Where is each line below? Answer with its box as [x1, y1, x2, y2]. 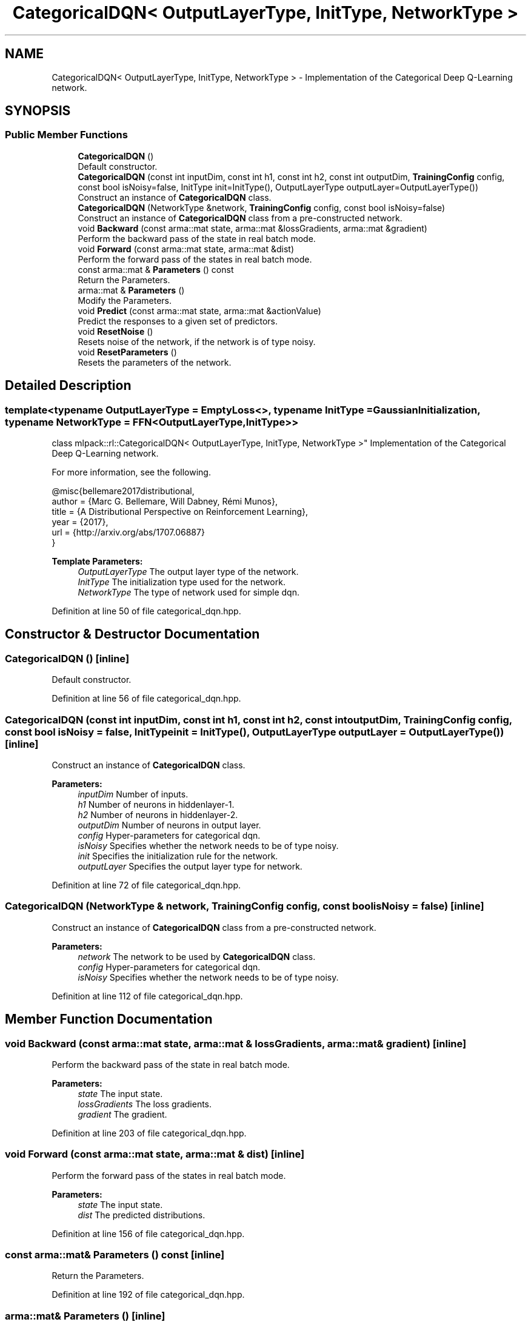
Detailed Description [5, 378, 132, 394]
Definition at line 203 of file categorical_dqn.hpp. [52, 1127, 247, 1138]
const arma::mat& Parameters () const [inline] [5, 1249, 225, 1261]
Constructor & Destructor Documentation [5, 626, 260, 642]
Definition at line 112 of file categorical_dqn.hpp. [52, 990, 243, 1001]
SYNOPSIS [5, 103, 71, 119]
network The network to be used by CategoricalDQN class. [78, 951, 316, 962]
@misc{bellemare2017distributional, [52, 486, 195, 497]
